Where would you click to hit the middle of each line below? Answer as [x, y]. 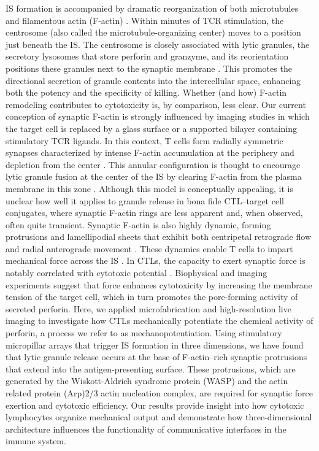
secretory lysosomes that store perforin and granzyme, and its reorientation [147, 56]
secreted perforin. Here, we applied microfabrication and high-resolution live [148, 308]
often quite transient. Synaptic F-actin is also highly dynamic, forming [138, 224]
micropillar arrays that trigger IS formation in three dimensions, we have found [155, 345]
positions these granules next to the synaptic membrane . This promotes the [149, 68]
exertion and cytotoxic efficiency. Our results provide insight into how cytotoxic [155, 405]
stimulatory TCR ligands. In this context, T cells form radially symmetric [144, 140]
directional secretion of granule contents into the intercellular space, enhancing [153, 80]
